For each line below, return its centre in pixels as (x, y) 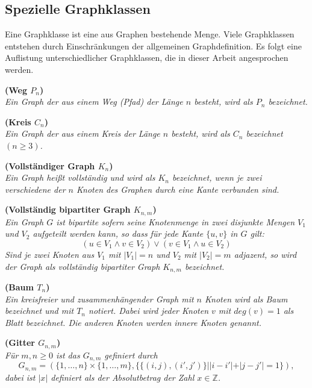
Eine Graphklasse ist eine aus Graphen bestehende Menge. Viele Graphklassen (150, 34)
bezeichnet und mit (39, 311)
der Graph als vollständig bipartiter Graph (83, 266)
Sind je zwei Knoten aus (50, 254)
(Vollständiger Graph (50, 165)
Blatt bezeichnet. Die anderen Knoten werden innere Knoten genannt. (133, 322)
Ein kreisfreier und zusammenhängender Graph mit (99, 299)
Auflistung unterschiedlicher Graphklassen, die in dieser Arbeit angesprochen (147, 58)
